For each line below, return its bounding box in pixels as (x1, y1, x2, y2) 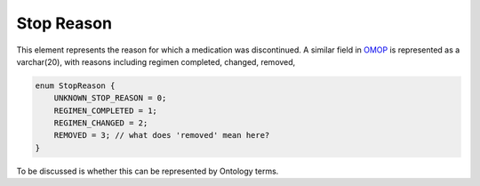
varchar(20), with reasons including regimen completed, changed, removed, (16, 56, 296, 67)
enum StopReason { (35, 80, 116, 91)
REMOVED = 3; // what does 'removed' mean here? (53, 130, 270, 141)
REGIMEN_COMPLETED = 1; (53, 105, 157, 116)
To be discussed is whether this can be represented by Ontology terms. (16, 166, 279, 176)
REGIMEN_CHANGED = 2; (53, 118, 148, 128)
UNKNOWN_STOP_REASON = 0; (53, 93, 167, 103)
